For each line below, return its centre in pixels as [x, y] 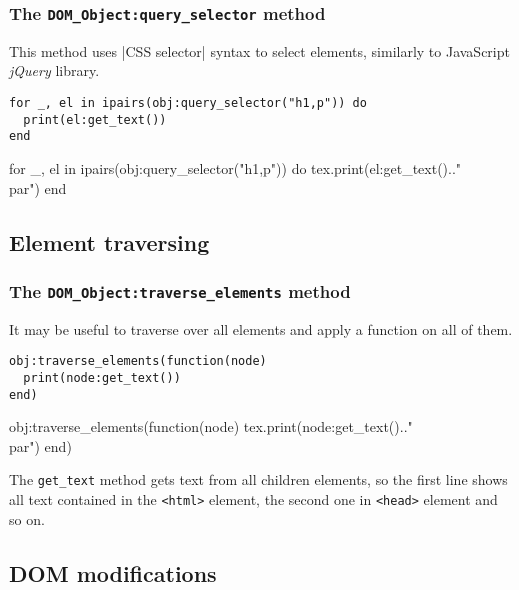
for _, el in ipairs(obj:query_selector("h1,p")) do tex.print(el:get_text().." [235, 167]
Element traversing [109, 241]
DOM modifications [113, 572]
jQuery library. [54, 70]
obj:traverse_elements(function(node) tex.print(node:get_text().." [211, 426]
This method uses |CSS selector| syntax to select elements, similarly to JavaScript [259, 50]
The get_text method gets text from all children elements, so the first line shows [258, 479]
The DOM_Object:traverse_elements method [180, 290]
